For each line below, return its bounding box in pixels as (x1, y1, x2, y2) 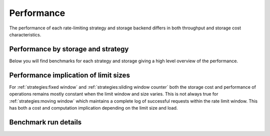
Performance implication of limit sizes (9, 71, 130, 79)
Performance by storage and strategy (9, 45, 129, 53)
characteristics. (9, 31, 41, 37)
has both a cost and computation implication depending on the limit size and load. (9, 105, 178, 111)
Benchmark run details (9, 118, 82, 127)
